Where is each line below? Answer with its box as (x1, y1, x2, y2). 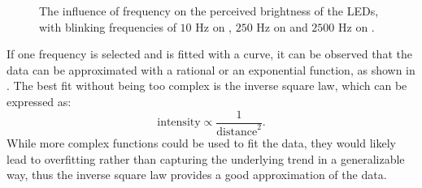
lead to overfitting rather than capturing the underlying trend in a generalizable (7, 150, 405, 167)
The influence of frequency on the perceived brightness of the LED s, (39, 2, 379, 19)
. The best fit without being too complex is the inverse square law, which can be (7, 77, 407, 94)
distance (216, 126, 258, 138)
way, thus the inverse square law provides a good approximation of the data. (7, 166, 387, 183)
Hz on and (256, 18, 308, 35)
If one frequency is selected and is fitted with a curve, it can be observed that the (7, 45, 412, 62)
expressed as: (7, 92, 72, 109)
